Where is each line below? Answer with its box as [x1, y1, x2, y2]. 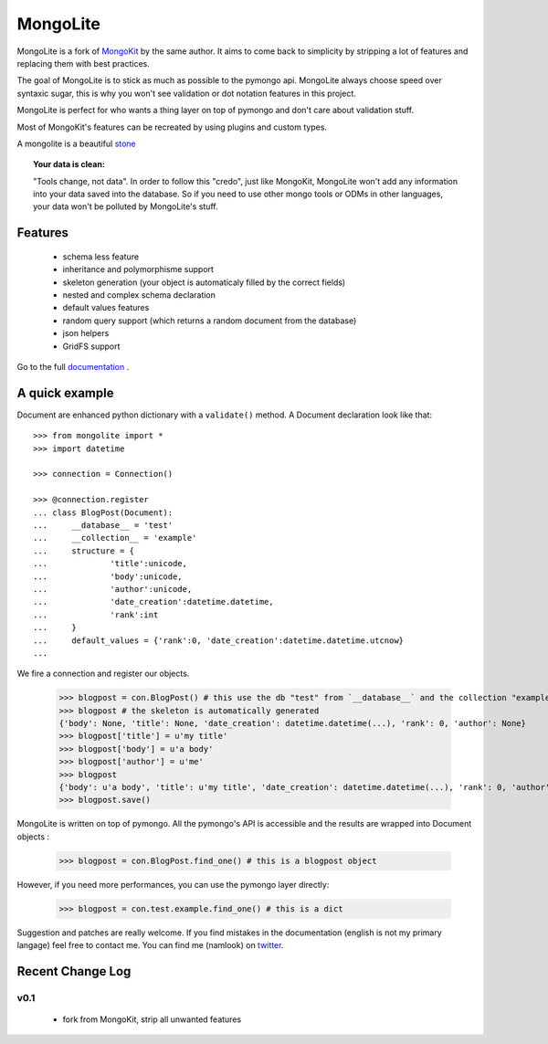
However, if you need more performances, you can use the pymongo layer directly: [16, 879, 330, 890]
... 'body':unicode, [33, 571, 183, 582]
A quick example [16, 385, 114, 401]
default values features [62, 302, 150, 313]
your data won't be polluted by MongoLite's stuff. [33, 201, 218, 212]
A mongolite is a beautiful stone [16, 138, 136, 149]
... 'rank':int [33, 609, 159, 620]
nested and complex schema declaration [62, 290, 216, 301]
